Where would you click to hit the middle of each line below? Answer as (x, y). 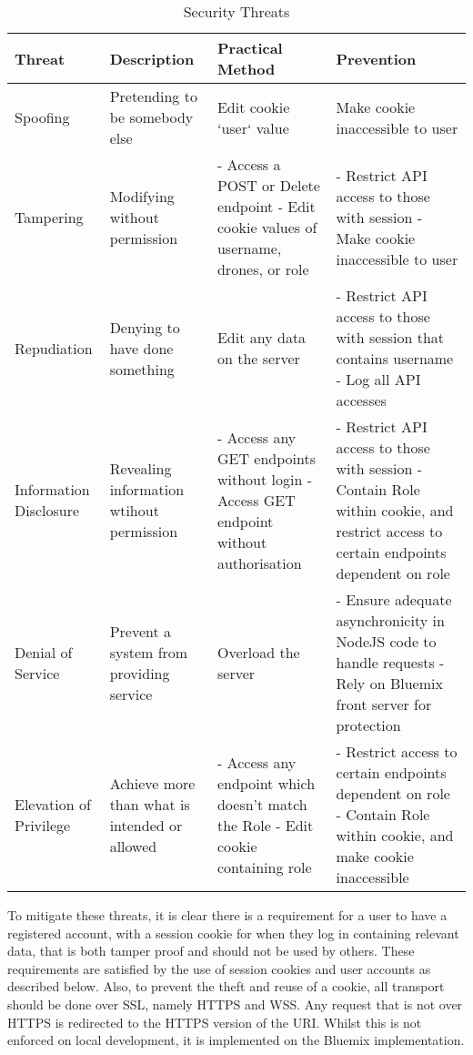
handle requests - (390, 662)
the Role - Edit (265, 825)
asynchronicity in (390, 620)
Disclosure (47, 510)
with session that (390, 337)
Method (246, 69)
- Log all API (378, 379)
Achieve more (152, 783)
